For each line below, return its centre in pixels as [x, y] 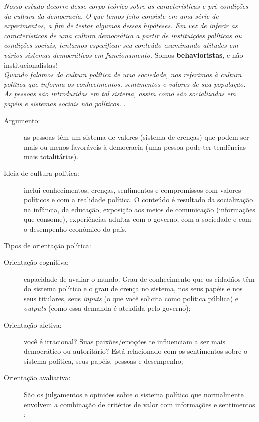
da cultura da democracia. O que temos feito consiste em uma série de [111, 16]
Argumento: [22, 120]
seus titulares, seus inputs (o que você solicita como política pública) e [131, 298]
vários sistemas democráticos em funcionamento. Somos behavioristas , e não [124, 54]
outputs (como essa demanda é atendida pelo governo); [107, 308]
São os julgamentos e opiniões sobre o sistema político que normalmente [134, 394]
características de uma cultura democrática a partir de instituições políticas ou [123, 35]
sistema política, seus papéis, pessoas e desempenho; [104, 361]
